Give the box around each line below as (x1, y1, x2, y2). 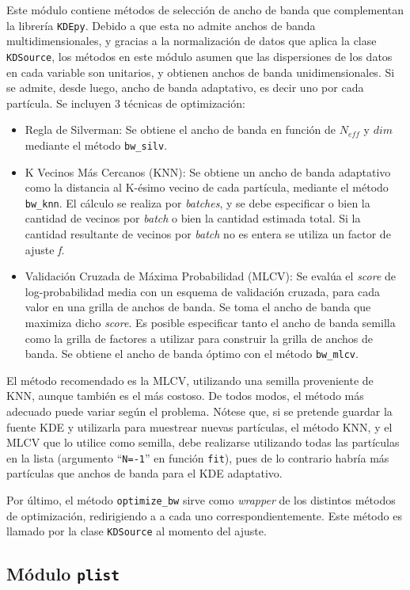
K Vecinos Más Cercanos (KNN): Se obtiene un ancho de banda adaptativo (25, 163, 391, 180)
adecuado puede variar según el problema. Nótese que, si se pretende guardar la (6, 402, 393, 419)
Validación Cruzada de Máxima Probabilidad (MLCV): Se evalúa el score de (25, 268, 397, 284)
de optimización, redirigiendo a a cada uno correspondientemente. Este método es (6, 507, 402, 523)
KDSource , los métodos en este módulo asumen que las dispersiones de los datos (6, 48, 393, 64)
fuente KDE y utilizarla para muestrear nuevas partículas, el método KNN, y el (6, 418, 393, 435)
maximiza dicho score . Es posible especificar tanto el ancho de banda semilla (25, 314, 396, 330)
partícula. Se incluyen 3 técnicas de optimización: (6, 94, 245, 111)
